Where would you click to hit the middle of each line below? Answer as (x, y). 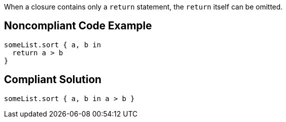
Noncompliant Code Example (78, 26)
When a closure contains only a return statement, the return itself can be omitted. (143, 7)
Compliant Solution (53, 80)
